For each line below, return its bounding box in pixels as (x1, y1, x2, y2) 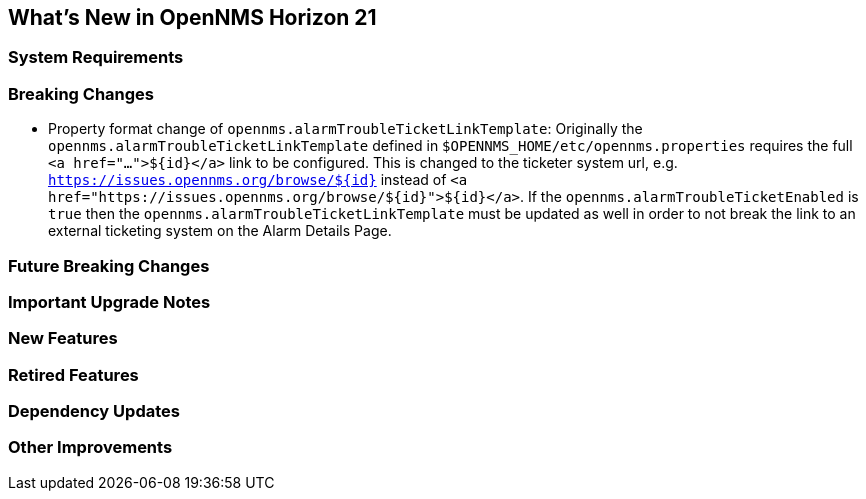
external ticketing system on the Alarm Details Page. (48, 222, 392, 240)
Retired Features (8, 364, 139, 385)
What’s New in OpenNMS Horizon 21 (8, 5, 377, 30)
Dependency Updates (8, 401, 180, 422)
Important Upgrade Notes (8, 291, 211, 312)
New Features (8, 328, 118, 349)
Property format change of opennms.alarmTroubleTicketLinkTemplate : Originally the (48, 120, 643, 138)
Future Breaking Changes (8, 255, 210, 276)
